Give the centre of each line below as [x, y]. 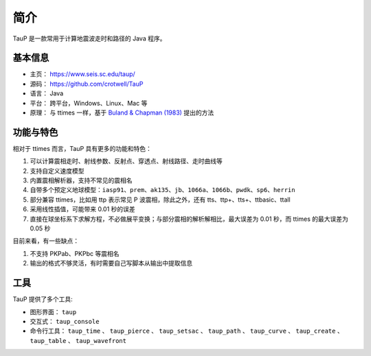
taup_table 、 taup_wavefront [78, 340]
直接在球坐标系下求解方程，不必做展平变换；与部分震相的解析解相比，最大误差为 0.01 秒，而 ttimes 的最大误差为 [189, 219]
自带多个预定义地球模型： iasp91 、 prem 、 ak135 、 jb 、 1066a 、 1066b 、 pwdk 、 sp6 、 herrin [162, 190]
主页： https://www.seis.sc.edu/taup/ [82, 74]
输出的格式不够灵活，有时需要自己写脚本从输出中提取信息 [111, 263]
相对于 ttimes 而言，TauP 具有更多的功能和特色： [82, 148]
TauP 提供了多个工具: [43, 299]
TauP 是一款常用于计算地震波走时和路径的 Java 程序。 [89, 38]
